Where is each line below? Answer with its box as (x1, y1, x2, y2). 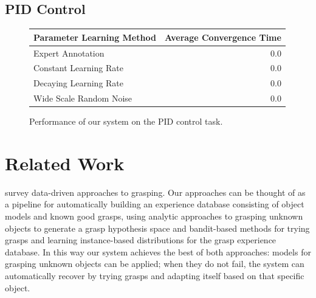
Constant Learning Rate (33, 61, 123, 74)
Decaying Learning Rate (33, 77, 124, 89)
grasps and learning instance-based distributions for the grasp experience (5, 234, 276, 246)
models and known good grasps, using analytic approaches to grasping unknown (5, 210, 303, 223)
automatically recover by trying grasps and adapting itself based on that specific (5, 269, 304, 282)
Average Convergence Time (164, 30, 281, 43)
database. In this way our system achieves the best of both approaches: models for (5, 245, 311, 258)
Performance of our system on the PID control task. (29, 115, 223, 128)
